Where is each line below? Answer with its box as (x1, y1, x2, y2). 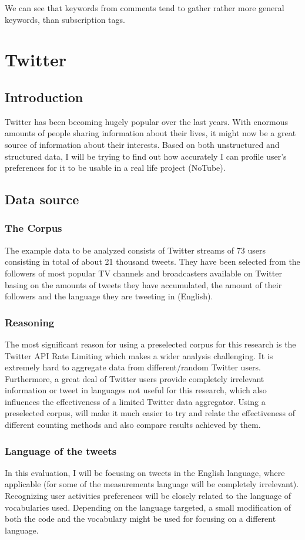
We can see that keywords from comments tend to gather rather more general (5, 2, 284, 14)
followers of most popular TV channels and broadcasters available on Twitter (5, 266, 282, 279)
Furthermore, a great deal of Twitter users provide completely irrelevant (5, 372, 264, 384)
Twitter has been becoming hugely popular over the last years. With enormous (5, 115, 288, 127)
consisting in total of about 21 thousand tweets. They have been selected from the (5, 255, 300, 268)
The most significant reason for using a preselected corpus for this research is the (5, 338, 296, 350)
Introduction (5, 87, 83, 106)
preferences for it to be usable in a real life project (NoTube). (5, 161, 226, 174)
